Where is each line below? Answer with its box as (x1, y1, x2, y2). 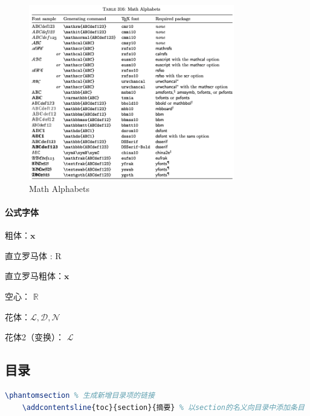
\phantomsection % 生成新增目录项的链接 (5, 391, 155, 400)
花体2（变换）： (5, 331, 64, 343)
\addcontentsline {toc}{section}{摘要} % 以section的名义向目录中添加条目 (22, 403, 305, 412)
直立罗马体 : (5, 249, 53, 262)
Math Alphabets (29, 182, 90, 194)
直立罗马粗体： (5, 269, 64, 282)
